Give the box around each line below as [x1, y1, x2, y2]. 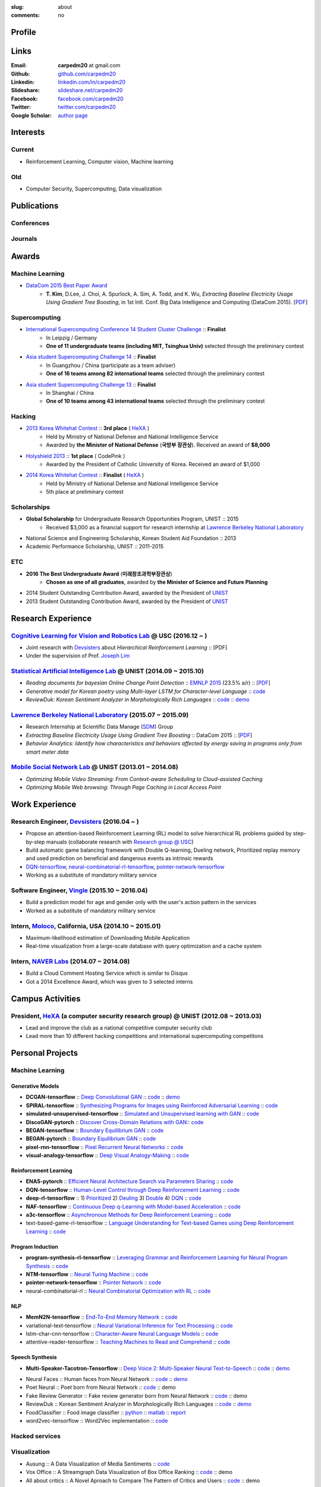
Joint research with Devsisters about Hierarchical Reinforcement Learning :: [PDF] [26, 644, 228, 651]
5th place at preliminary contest [46, 488, 124, 495]
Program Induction [11, 1243, 59, 1250]
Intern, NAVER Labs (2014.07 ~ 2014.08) [11, 958, 130, 966]
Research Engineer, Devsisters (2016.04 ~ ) [11, 817, 139, 826]
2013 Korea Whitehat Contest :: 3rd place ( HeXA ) [26, 425, 150, 432]
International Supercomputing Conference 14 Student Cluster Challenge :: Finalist [26, 326, 226, 333]
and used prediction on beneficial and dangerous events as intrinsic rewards [26, 855, 213, 862]
